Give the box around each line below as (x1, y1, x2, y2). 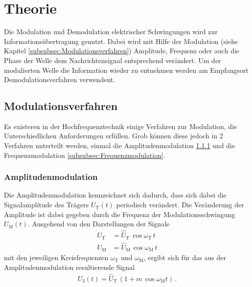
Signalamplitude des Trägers (4, 199, 89, 210)
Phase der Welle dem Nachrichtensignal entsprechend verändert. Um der (4, 55, 221, 65)
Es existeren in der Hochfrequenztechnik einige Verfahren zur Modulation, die (4, 121, 237, 131)
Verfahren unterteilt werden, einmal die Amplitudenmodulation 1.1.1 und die (4, 140, 235, 151)
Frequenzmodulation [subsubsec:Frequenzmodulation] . (4, 150, 165, 160)
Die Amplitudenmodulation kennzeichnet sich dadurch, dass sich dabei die (4, 190, 227, 200)
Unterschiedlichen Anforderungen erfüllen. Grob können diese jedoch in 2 (4, 131, 223, 141)
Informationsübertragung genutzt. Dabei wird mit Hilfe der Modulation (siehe (4, 36, 238, 46)
